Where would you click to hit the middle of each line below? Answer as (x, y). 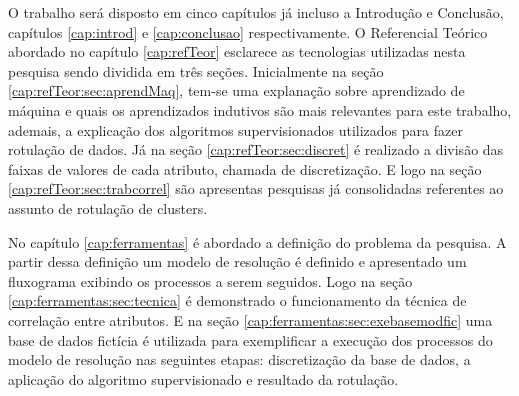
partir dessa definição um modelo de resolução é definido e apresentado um (237, 261)
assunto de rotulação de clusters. (108, 207)
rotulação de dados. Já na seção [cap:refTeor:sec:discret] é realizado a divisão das (256, 149)
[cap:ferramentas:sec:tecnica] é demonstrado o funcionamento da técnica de (237, 300)
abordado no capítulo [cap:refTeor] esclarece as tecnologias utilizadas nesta (237, 51)
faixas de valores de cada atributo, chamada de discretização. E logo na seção (245, 168)
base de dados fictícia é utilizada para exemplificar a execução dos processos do (250, 339)
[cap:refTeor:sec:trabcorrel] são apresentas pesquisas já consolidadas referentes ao (256, 188)
